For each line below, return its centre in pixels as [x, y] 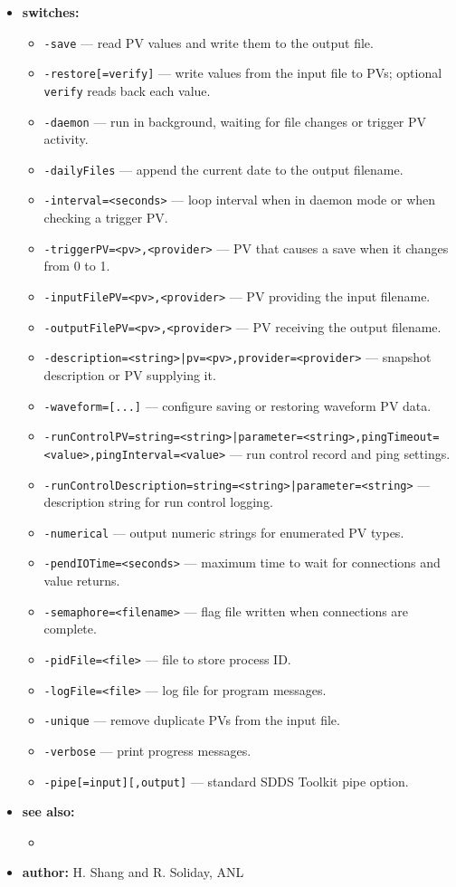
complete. [70, 629]
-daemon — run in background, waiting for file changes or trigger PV [235, 121]
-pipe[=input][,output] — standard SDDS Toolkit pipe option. [226, 781]
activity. [66, 139]
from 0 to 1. [77, 266]
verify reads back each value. [127, 90]
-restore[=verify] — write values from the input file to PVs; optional [243, 73]
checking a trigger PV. [106, 218]
